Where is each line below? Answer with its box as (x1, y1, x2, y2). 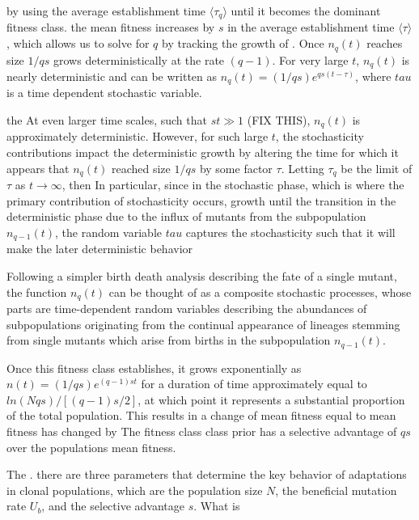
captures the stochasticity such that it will (185, 223, 396, 240)
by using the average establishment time (6, 2, 206, 19)
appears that (6, 159, 70, 176)
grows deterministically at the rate (53, 51, 225, 68)
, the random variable (55, 223, 162, 240)
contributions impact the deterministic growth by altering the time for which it (6, 144, 399, 161)
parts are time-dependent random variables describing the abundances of (6, 299, 367, 316)
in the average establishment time (227, 19, 395, 36)
